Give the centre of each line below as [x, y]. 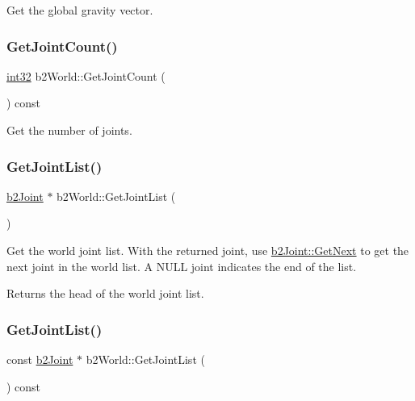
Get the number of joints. [69, 130]
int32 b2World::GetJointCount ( [86, 75]
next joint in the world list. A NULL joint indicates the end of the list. [182, 266]
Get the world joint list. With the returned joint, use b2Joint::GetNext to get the [208, 250]
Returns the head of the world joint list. [105, 293]
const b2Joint [40, 359]
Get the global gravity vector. [80, 10]
